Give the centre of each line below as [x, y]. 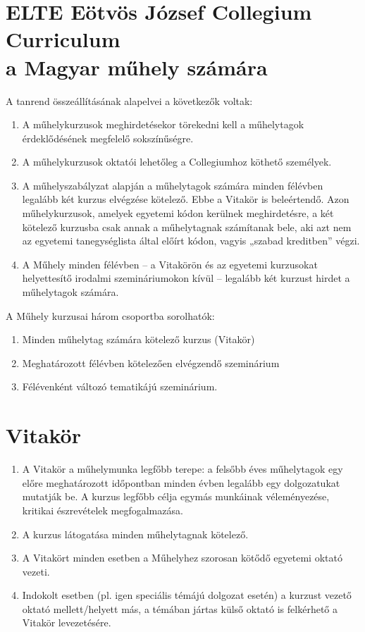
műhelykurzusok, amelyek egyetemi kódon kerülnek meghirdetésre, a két [178, 213]
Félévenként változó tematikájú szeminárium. [120, 386]
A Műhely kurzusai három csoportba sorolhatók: [110, 315]
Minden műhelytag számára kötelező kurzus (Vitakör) [138, 339]
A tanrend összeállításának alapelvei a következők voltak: [129, 100]
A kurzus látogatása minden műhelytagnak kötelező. [135, 534]
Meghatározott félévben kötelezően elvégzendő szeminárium [151, 363]
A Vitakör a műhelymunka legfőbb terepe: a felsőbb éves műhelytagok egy [182, 469]
